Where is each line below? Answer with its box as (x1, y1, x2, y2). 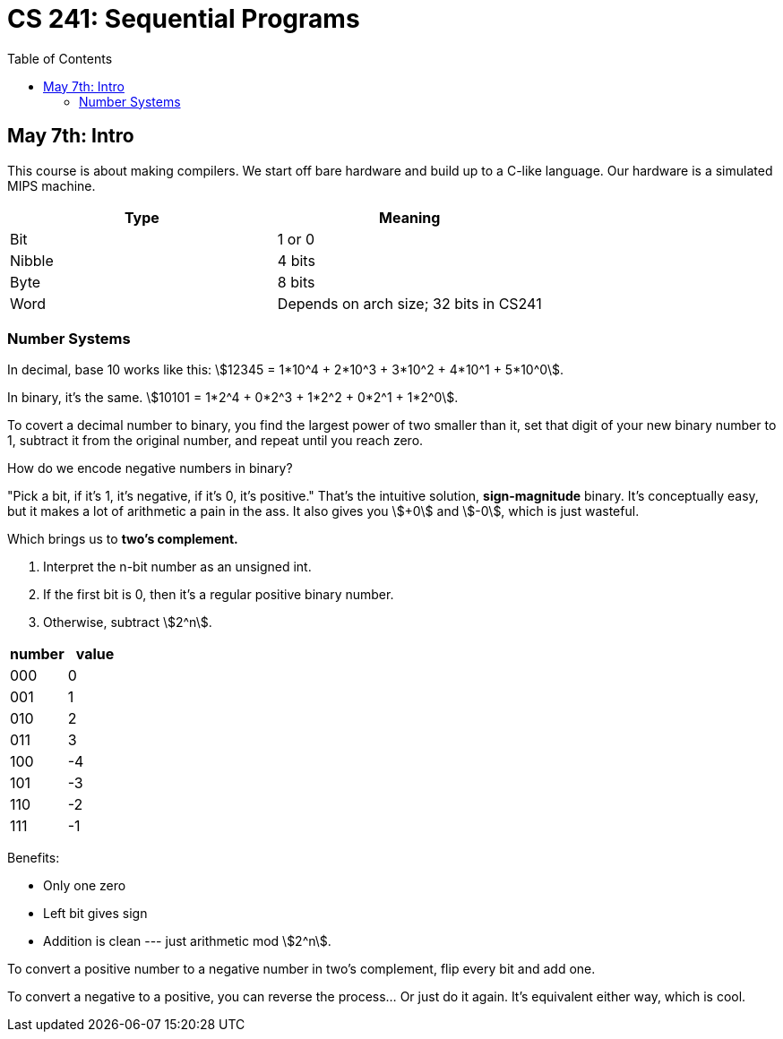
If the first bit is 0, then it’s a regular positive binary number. (43, 587, 394, 603)
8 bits (277, 272, 315, 291)
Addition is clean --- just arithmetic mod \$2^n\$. (43, 933, 331, 949)
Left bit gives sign (43, 906, 148, 922)
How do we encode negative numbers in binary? (7, 460, 293, 477)
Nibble (10, 251, 54, 270)
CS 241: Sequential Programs (7, 4, 360, 34)
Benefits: (7, 850, 60, 866)
